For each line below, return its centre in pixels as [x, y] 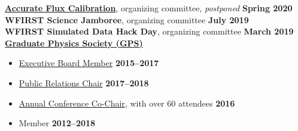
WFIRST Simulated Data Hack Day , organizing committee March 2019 [149, 31]
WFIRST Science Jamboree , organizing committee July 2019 [127, 19]
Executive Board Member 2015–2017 [89, 63]
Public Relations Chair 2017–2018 [84, 82]
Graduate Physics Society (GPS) [74, 43]
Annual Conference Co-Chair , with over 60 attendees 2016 [127, 103]
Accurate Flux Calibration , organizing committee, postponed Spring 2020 [149, 8]
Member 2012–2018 [57, 123]
